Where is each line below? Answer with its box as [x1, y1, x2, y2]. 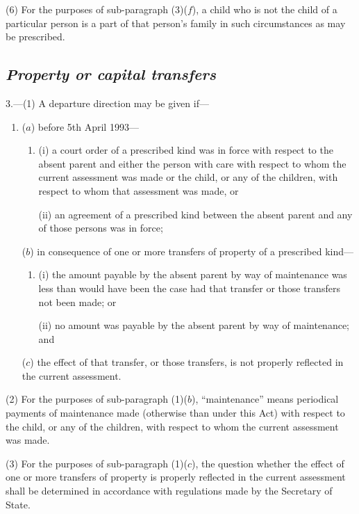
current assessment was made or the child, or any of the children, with [38, 170, 338, 184]
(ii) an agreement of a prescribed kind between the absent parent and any [38, 207, 353, 221]
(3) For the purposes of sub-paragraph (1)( [6, 456, 187, 470]
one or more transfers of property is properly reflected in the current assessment [6, 469, 346, 484]
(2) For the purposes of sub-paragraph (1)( [6, 392, 187, 406]
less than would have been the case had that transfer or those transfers [38, 280, 340, 295]
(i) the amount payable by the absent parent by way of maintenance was [38, 267, 347, 282]
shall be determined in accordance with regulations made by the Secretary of [6, 483, 333, 498]
